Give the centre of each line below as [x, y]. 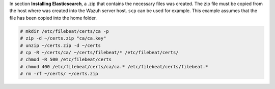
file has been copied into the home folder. [53, 18]
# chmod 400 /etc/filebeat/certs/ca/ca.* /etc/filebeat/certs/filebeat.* [114, 66]
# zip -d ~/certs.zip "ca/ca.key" [63, 38]
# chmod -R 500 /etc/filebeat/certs [66, 60]
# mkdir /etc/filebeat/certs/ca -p [64, 31]
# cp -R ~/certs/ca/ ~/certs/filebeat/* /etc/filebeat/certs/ [99, 52]
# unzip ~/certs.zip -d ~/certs [61, 45]
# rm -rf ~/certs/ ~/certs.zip [59, 74]
